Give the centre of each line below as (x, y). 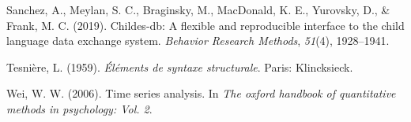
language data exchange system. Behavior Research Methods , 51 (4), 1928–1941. (198, 41)
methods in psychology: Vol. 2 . (79, 108)
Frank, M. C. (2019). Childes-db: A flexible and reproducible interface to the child (205, 25)
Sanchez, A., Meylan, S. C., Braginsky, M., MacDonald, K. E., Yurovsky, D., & (198, 9)
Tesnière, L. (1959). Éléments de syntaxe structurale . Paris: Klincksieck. (180, 67)
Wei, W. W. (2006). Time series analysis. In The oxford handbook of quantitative (201, 93)
